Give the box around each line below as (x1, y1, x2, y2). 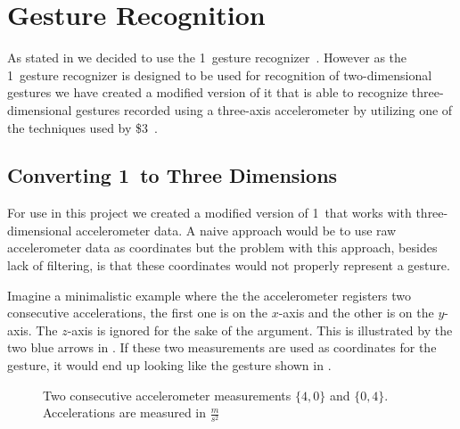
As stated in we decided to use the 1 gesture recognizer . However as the (7, 48, 407, 67)
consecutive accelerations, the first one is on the (7, 303, 268, 322)
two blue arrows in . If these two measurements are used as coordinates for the (7, 338, 437, 357)
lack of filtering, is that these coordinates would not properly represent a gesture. (7, 256, 450, 275)
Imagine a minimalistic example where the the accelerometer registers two (7, 285, 411, 304)
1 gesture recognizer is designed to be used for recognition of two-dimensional (7, 65, 432, 84)
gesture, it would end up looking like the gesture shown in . (7, 356, 332, 375)
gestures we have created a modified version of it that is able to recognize (7, 83, 408, 102)
